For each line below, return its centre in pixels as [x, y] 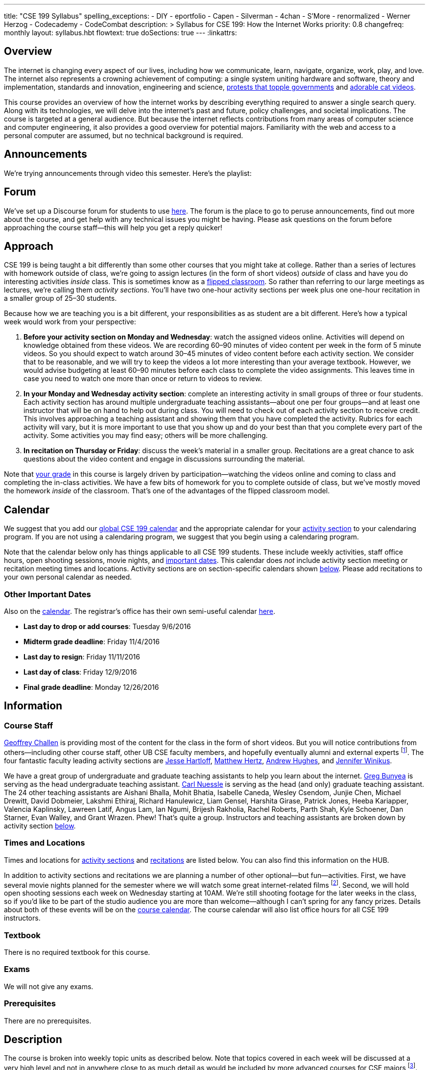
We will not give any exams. [49, 986]
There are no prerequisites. [48, 1021]
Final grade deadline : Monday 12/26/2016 [91, 687]
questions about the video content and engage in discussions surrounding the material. [164, 459]
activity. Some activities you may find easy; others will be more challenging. [146, 436]
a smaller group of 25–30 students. [60, 298]
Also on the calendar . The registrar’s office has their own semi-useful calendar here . [140, 611]
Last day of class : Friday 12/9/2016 [80, 672]
